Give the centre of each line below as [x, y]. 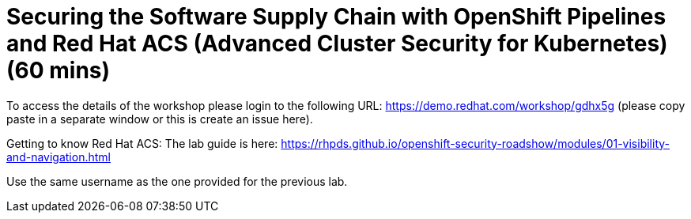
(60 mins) [59, 70]
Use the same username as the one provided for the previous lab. [177, 181]
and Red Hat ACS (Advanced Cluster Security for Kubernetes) [337, 43]
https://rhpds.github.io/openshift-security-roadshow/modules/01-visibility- [475, 143]
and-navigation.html [59, 157]
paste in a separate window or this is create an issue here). [160, 119]
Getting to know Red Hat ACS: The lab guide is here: [142, 143]
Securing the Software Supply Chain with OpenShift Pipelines [336, 17]
